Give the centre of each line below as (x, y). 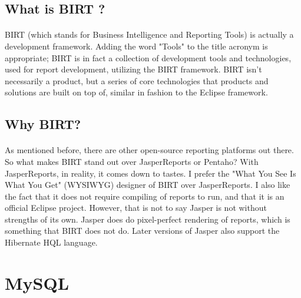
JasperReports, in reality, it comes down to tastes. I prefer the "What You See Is (150, 173)
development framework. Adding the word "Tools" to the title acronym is (136, 46)
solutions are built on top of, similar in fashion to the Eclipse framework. (136, 92)
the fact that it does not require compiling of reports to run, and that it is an (145, 196)
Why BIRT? (43, 124)
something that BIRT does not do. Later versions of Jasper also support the (142, 231)
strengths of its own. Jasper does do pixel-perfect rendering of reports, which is (148, 219)
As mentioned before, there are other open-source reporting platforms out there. (149, 150)
